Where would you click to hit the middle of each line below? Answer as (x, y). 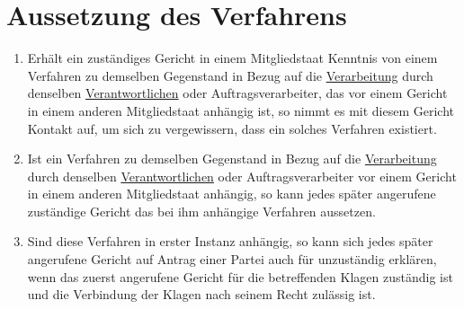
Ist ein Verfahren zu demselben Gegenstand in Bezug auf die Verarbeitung (232, 159)
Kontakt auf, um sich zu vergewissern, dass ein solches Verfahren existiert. (232, 128)
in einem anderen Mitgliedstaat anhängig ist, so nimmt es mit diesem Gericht (241, 110)
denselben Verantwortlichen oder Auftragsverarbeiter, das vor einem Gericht (237, 93)
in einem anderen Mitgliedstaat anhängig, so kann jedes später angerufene (232, 194)
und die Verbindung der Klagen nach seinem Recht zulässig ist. (201, 294)
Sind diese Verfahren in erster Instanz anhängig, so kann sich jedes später (230, 241)
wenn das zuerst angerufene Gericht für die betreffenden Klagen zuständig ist (240, 276)
